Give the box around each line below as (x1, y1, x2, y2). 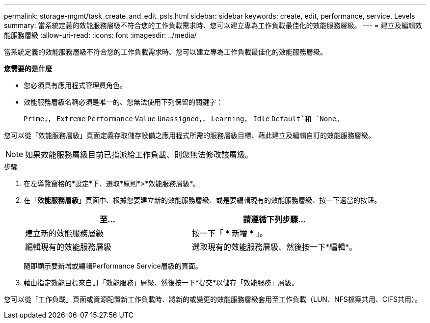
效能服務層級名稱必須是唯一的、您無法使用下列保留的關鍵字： (24, 98, 223, 106)
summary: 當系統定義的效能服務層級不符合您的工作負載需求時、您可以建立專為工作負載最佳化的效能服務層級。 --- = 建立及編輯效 (4, 21, 422, 29)
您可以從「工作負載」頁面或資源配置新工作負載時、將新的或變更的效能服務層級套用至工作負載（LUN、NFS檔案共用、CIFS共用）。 (4, 295, 422, 303)
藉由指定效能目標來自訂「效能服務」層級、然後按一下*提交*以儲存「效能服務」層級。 (24, 278, 299, 287)
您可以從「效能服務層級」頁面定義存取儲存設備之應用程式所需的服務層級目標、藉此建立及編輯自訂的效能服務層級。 (4, 131, 375, 139)
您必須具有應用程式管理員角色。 (24, 81, 127, 89)
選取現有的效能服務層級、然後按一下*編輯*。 (192, 242, 357, 252)
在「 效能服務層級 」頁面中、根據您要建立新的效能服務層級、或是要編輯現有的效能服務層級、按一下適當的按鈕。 (24, 196, 381, 204)
